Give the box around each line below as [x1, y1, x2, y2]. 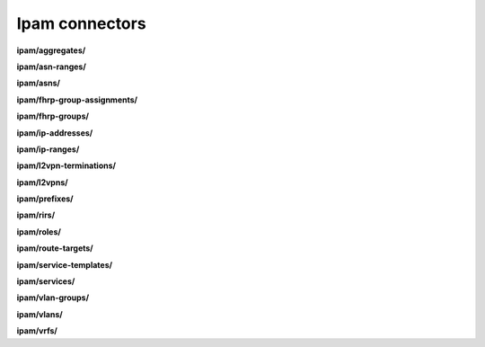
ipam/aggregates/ [16, 45, 86, 56]
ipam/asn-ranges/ [16, 61, 87, 72]
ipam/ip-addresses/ [16, 127, 93, 138]
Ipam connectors [16, 13, 147, 33]
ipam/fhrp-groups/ [16, 111, 90, 121]
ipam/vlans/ [16, 308, 63, 319]
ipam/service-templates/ [16, 259, 112, 270]
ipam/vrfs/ [16, 325, 58, 336]
